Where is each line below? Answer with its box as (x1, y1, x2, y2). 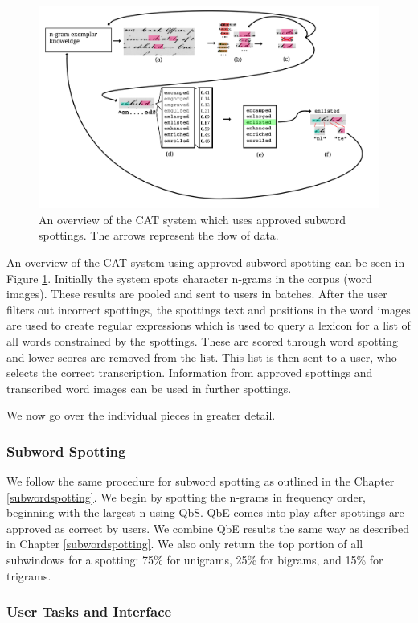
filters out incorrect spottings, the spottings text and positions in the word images (6, 301, 411, 318)
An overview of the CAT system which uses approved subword (39, 211, 346, 227)
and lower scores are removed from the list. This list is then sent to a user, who (6, 348, 397, 365)
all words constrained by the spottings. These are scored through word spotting (6, 332, 398, 349)
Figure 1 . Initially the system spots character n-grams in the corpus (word (6, 269, 372, 286)
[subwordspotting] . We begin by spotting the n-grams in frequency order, (6, 488, 367, 505)
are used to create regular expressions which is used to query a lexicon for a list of (6, 317, 411, 334)
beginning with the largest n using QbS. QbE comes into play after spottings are (6, 504, 404, 521)
